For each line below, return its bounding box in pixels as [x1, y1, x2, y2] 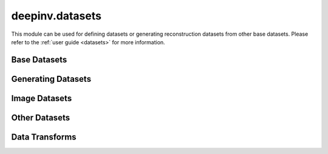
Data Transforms [11, 132, 77, 142]
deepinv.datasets [11, 9, 101, 22]
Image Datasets [11, 93, 72, 103]
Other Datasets [11, 112, 70, 122]
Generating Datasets [11, 73, 91, 84]
